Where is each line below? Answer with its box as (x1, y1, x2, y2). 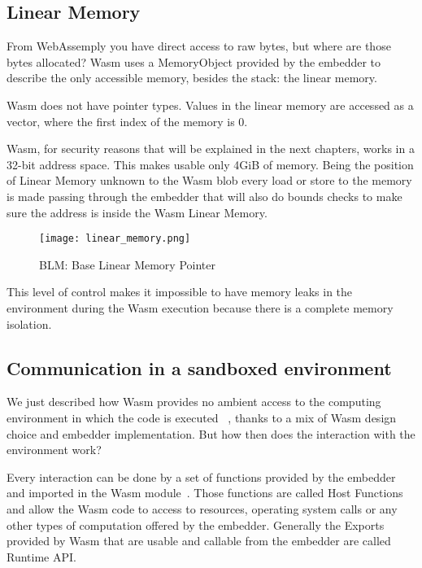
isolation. (7, 315, 52, 332)
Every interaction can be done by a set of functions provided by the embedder (7, 468, 396, 485)
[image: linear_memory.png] (39, 233, 191, 245)
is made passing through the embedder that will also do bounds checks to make (7, 187, 402, 204)
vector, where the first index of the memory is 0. (7, 112, 248, 129)
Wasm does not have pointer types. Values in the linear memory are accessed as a (7, 96, 414, 113)
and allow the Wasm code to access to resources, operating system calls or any (7, 500, 398, 517)
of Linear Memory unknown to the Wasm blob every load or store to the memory (7, 172, 412, 189)
